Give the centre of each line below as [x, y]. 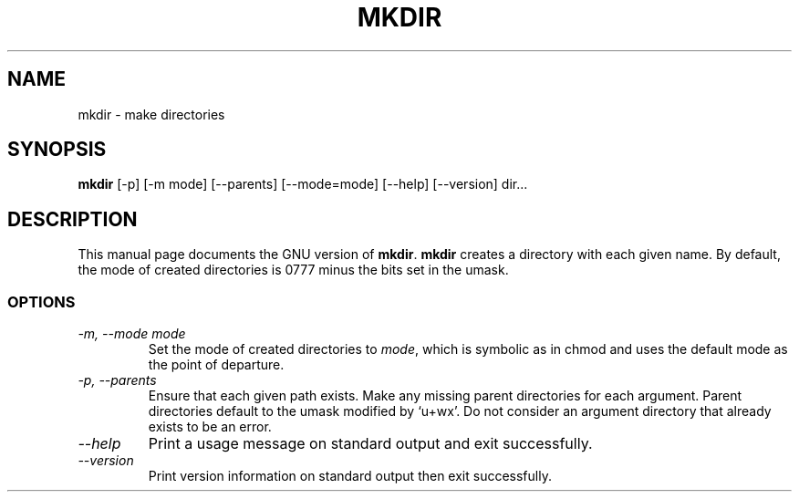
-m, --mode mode [132, 334]
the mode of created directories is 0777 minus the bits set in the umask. [293, 270]
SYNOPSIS [57, 150]
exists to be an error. [210, 427]
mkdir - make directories [151, 114]
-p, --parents [117, 380]
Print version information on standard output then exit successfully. [350, 476]
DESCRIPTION [73, 219]
